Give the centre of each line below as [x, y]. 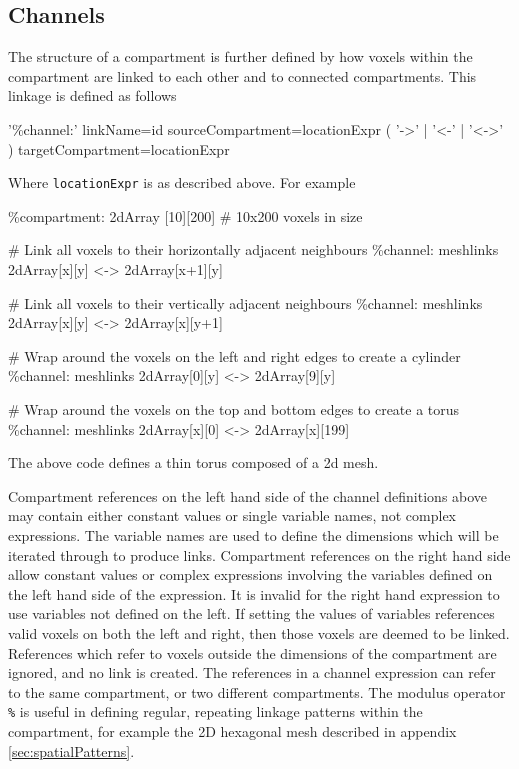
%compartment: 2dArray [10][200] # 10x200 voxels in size [185, 215]
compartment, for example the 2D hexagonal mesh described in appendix [232, 730]
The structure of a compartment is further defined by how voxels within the [240, 56]
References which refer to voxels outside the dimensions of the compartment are [252, 652]
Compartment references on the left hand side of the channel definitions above [248, 495]
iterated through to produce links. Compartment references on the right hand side [259, 554]
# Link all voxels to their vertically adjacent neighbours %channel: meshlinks [245, 302]
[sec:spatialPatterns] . [71, 750]
